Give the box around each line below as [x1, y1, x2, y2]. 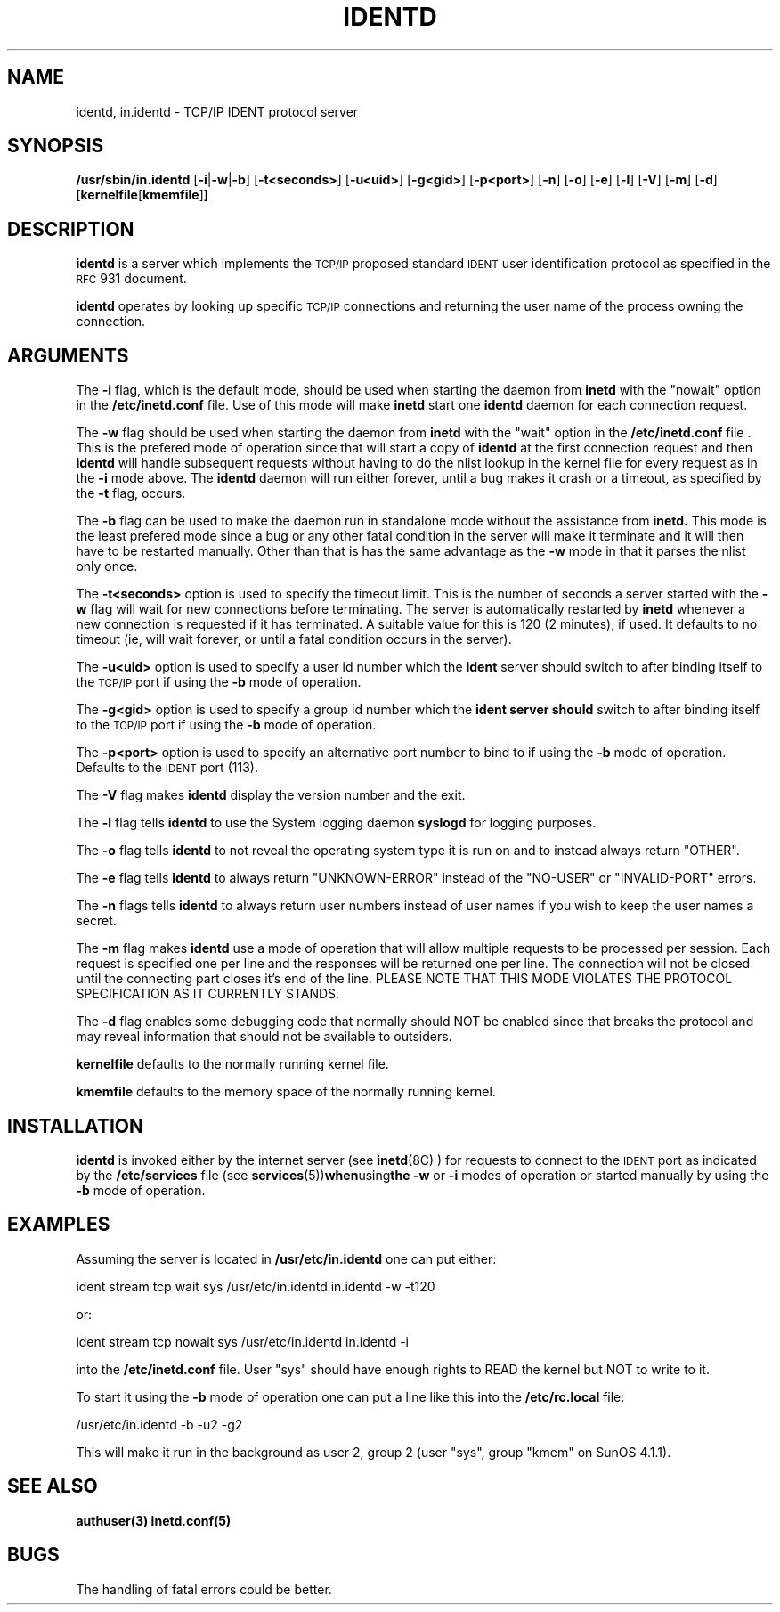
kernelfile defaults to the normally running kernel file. [76, 1056, 389, 1072]
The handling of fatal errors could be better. [76, 1581, 332, 1597]
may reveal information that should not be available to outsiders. [76, 1029, 452, 1045]
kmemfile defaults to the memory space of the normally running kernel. [76, 1084, 496, 1100]
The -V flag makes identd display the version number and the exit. [76, 787, 466, 803]
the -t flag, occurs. [76, 485, 186, 501]
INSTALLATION [7, 1114, 143, 1137]
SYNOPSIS [7, 134, 104, 158]
